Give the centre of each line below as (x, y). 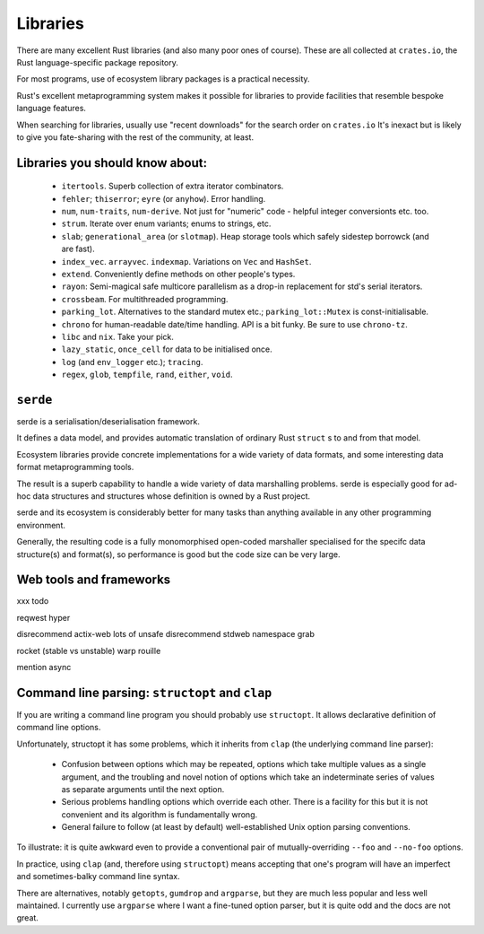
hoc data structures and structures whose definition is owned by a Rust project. (164, 496)
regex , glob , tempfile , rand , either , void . (147, 375)
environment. (41, 525)
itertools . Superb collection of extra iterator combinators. (173, 186)
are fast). (78, 249)
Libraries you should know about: (112, 163)
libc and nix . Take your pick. (118, 336)
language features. (52, 109)
